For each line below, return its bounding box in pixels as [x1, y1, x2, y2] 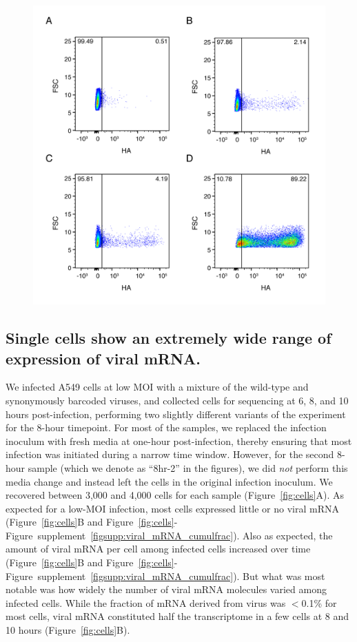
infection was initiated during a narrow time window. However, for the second [6, 447, 334, 462]
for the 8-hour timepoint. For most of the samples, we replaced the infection [6, 420, 327, 435]
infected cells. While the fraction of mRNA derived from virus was [6, 595, 286, 610]
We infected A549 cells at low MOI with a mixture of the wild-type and [6, 380, 309, 394]
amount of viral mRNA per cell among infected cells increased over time [6, 541, 311, 556]
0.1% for [301, 595, 337, 610]
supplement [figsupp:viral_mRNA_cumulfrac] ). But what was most [37, 568, 325, 583]
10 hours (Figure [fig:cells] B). [6, 623, 130, 637]
